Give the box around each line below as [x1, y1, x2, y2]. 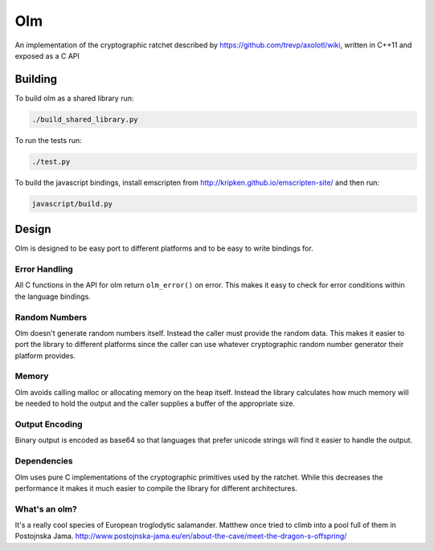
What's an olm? [14, 503, 78, 514]
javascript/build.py [31, 199, 113, 208]
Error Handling [14, 263, 74, 275]
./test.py [31, 157, 71, 166]
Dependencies [14, 455, 74, 467]
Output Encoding [14, 418, 84, 430]
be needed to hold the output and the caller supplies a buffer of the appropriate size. [14, 398, 295, 409]
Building [14, 72, 58, 86]
